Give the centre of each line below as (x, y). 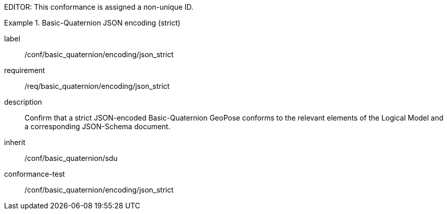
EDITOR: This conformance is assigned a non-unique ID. (99, 7)
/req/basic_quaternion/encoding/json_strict (97, 86)
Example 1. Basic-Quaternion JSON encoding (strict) (92, 23)
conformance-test (35, 174)
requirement (25, 70)
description (23, 102)
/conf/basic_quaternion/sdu (71, 158)
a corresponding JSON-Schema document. (97, 126)
